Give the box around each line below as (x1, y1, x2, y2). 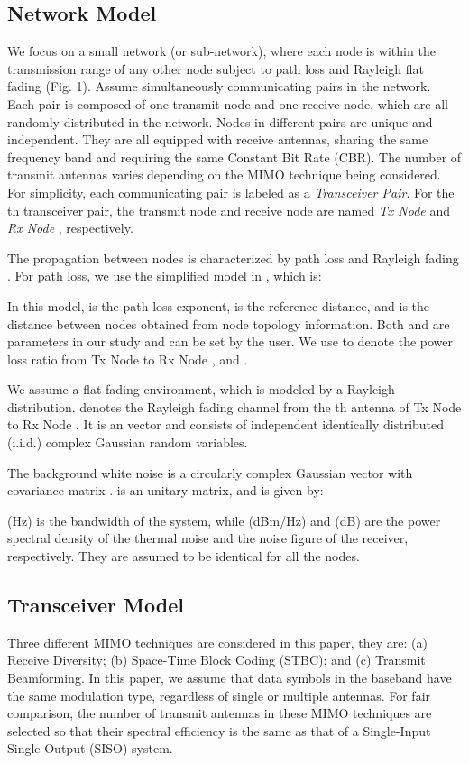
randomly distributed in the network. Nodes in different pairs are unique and (7, 112, 433, 131)
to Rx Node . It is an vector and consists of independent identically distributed (7, 415, 445, 434)
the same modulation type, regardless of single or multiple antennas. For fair (7, 686, 431, 704)
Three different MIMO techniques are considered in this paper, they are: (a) (7, 632, 428, 651)
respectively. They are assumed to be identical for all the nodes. (7, 547, 360, 566)
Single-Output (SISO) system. (7, 739, 173, 758)
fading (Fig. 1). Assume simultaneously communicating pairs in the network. (7, 77, 431, 96)
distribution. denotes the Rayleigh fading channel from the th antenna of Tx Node (7, 397, 462, 416)
